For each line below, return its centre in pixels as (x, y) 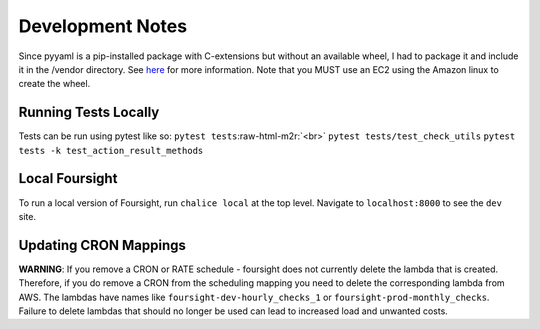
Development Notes (103, 26)
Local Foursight (68, 178)
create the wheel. (54, 84)
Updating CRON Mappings (102, 245)
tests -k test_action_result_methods (111, 150)
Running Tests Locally (89, 112)
